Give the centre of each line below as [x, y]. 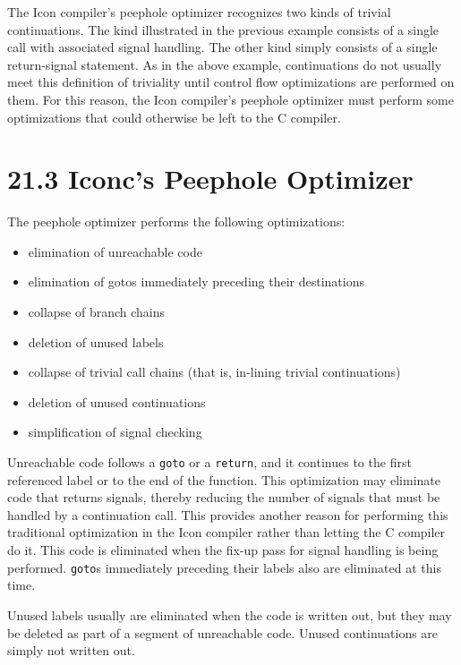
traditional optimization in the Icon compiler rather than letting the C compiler [226, 532]
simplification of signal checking [115, 432]
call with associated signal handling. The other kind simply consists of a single [222, 47]
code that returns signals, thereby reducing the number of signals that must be [224, 497]
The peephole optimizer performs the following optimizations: [176, 222]
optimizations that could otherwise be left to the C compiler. [174, 117]
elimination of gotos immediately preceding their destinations [196, 281]
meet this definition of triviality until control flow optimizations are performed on [231, 82]
